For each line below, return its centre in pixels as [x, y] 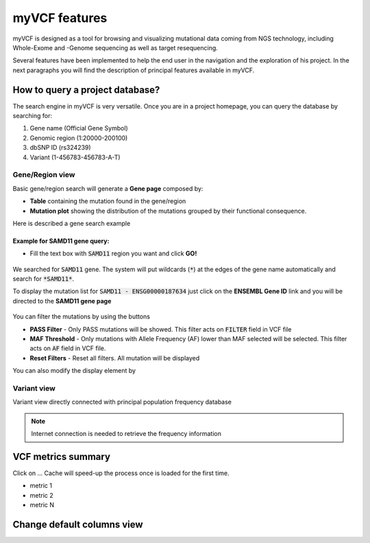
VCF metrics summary [62, 457]
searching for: [33, 116]
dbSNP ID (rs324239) [61, 148]
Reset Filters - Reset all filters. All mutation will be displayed [115, 358]
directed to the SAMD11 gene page [62, 301]
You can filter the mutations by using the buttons [82, 316]
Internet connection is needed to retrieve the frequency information [126, 434]
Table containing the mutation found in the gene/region [108, 201]
